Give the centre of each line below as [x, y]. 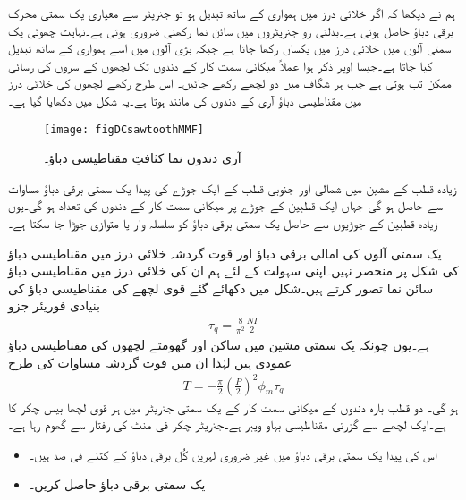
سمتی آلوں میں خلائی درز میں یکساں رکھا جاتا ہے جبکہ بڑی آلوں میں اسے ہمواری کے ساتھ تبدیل [230, 48]
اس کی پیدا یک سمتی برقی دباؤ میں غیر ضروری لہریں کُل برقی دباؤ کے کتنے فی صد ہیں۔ [233, 454]
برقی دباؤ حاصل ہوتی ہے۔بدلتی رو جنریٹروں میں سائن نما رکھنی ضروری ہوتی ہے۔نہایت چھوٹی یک [231, 30]
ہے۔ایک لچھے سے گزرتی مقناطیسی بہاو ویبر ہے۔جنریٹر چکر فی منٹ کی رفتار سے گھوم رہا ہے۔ [227, 424]
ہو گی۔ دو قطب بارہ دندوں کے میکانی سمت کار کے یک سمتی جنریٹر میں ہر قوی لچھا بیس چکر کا [233, 407]
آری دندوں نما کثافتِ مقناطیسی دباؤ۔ [143, 158]
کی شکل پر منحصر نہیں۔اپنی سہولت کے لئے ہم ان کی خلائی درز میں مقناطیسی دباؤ [233, 271]
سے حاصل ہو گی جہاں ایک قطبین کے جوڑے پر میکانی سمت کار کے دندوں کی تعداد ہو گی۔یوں [226, 205]
